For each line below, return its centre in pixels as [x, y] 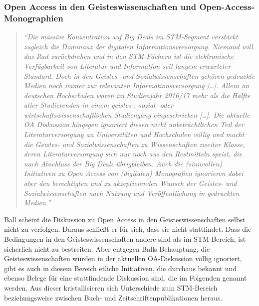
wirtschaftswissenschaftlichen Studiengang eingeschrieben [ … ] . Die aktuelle [137, 114]
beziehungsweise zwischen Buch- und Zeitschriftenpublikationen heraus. [113, 297]
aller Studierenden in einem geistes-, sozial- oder [98, 105]
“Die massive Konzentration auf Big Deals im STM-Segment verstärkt [131, 37]
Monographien [34, 18]
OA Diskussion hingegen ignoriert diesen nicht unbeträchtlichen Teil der [134, 124]
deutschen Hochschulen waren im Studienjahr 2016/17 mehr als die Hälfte [137, 95]
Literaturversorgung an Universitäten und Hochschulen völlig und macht [134, 134]
